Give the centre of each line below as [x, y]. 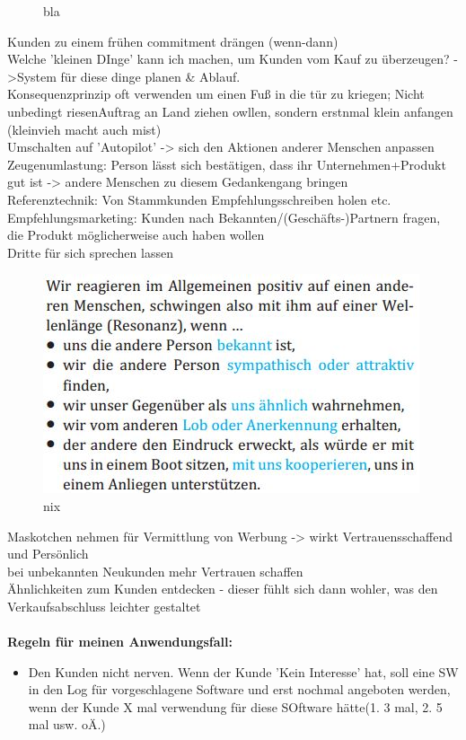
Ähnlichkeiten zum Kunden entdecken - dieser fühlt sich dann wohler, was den [223, 589]
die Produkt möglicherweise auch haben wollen [136, 235]
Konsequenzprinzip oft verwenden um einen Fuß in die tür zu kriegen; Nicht [216, 94]
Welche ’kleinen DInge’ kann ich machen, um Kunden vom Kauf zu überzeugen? [229, 59]
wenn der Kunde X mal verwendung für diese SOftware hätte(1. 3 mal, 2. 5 [235, 706]
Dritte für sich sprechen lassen [90, 252]
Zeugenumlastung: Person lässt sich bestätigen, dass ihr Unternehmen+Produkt [227, 164]
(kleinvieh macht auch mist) [84, 129]
